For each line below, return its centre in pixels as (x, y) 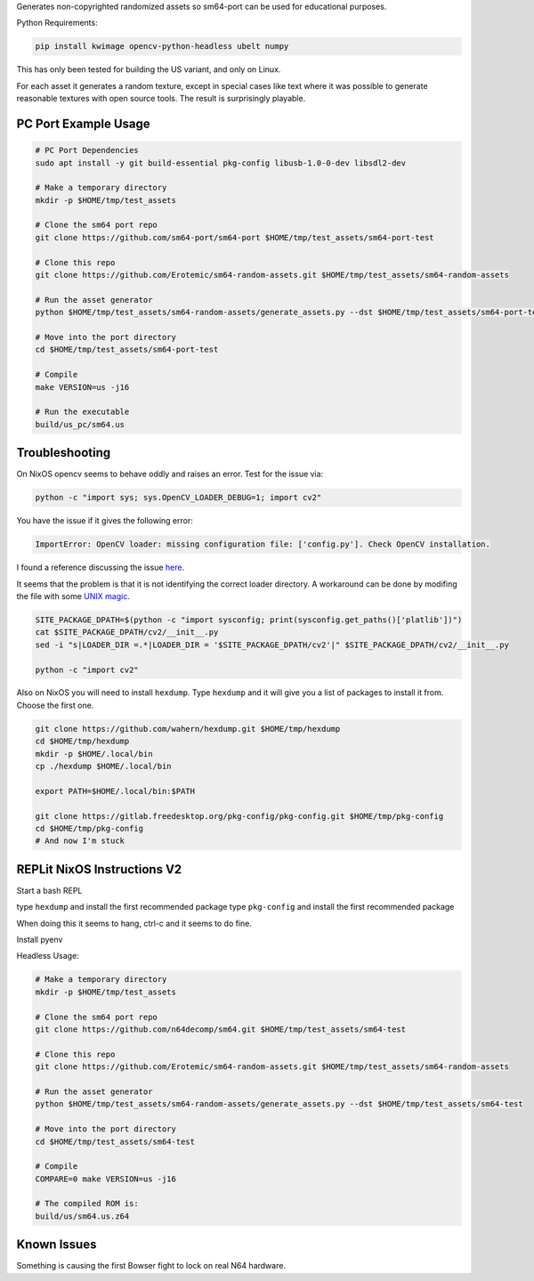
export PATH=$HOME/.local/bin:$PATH (115, 791)
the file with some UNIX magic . (73, 596)
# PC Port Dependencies (87, 150)
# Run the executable (82, 412)
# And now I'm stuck (80, 841)
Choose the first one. (55, 705)
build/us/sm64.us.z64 (82, 1216)
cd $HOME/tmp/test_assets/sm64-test (115, 1141)
